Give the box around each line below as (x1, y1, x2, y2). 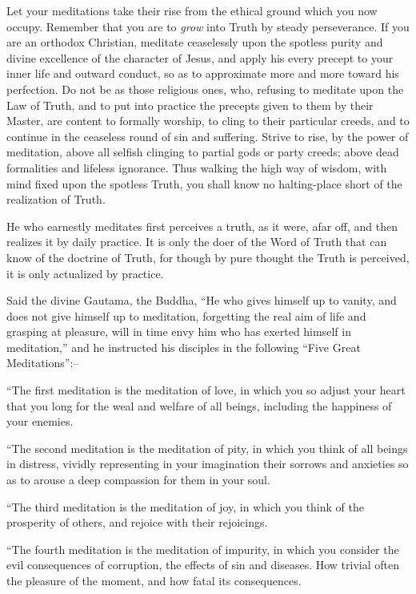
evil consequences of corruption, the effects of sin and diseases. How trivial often (6, 556, 400, 573)
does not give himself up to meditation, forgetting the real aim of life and (6, 307, 366, 324)
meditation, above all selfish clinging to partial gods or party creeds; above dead (6, 143, 399, 160)
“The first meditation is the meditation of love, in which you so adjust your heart (6, 382, 406, 398)
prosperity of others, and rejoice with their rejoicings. (6, 514, 268, 531)
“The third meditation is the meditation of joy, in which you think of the (6, 498, 364, 515)
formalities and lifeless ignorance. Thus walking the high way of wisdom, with (6, 159, 387, 176)
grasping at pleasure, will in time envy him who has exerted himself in (6, 323, 351, 340)
